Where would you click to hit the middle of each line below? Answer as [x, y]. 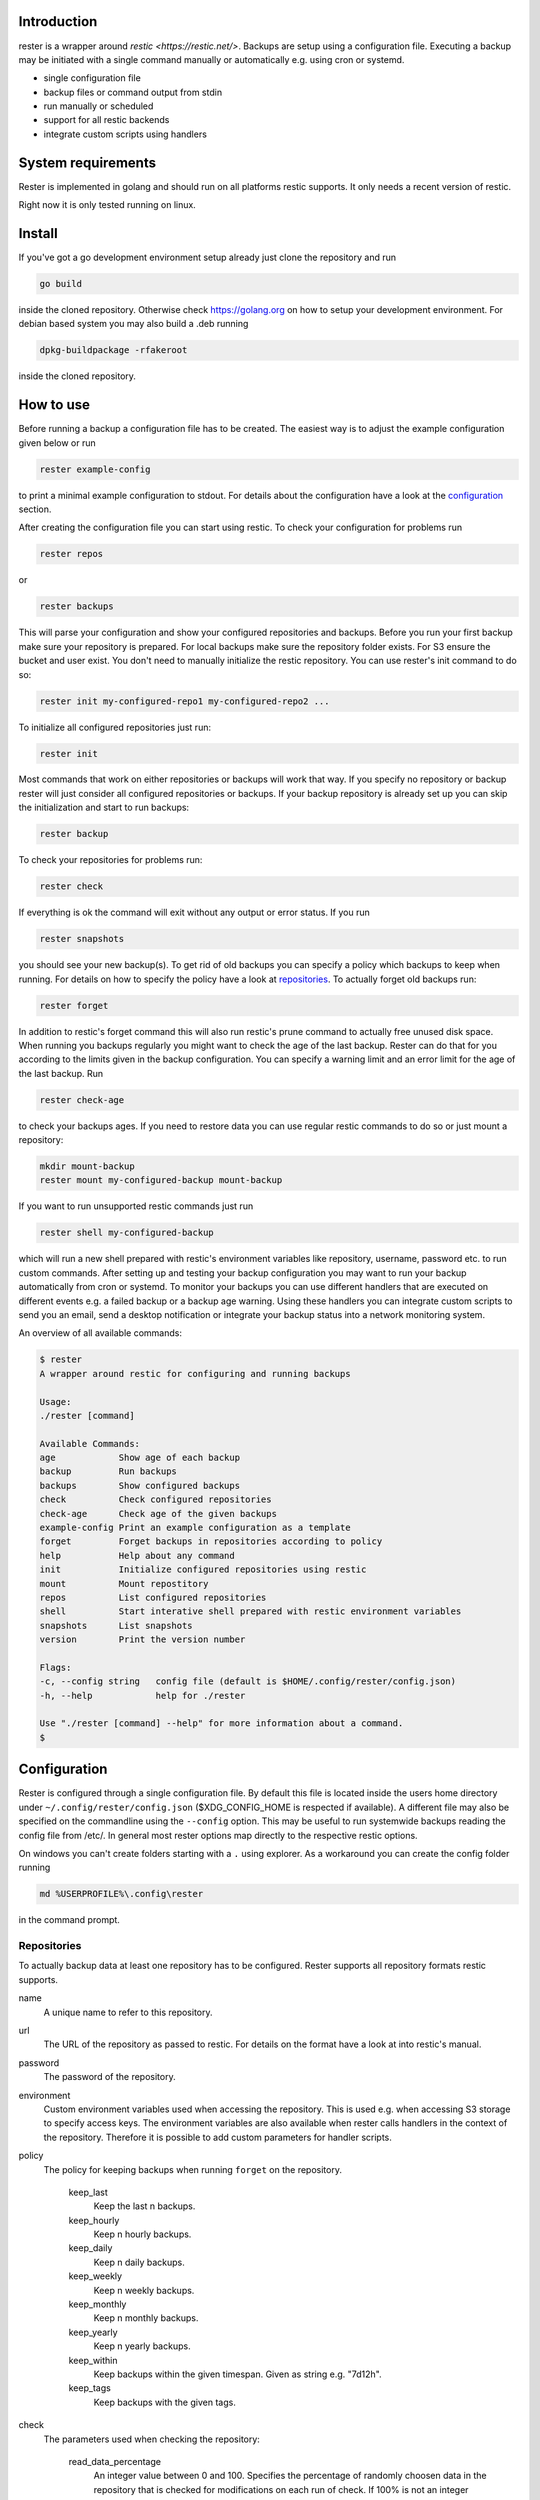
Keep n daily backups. [139, 2262]
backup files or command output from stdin [133, 92]
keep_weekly [95, 2276]
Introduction [58, 21]
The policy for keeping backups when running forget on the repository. [192, 2169]
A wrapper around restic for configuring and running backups [195, 1373]
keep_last [88, 2192]
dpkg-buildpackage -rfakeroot [113, 350]
